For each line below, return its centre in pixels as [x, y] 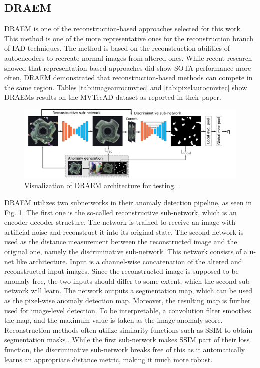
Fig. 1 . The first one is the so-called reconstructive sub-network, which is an [120, 212]
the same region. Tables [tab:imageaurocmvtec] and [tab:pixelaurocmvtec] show [126, 87]
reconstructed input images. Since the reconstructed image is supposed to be [121, 271]
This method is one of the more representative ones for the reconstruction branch [129, 38]
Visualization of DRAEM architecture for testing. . [102, 185]
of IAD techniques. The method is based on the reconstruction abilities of [117, 48]
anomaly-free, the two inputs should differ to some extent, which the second [120, 281]
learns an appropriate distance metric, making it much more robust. [108, 359]
